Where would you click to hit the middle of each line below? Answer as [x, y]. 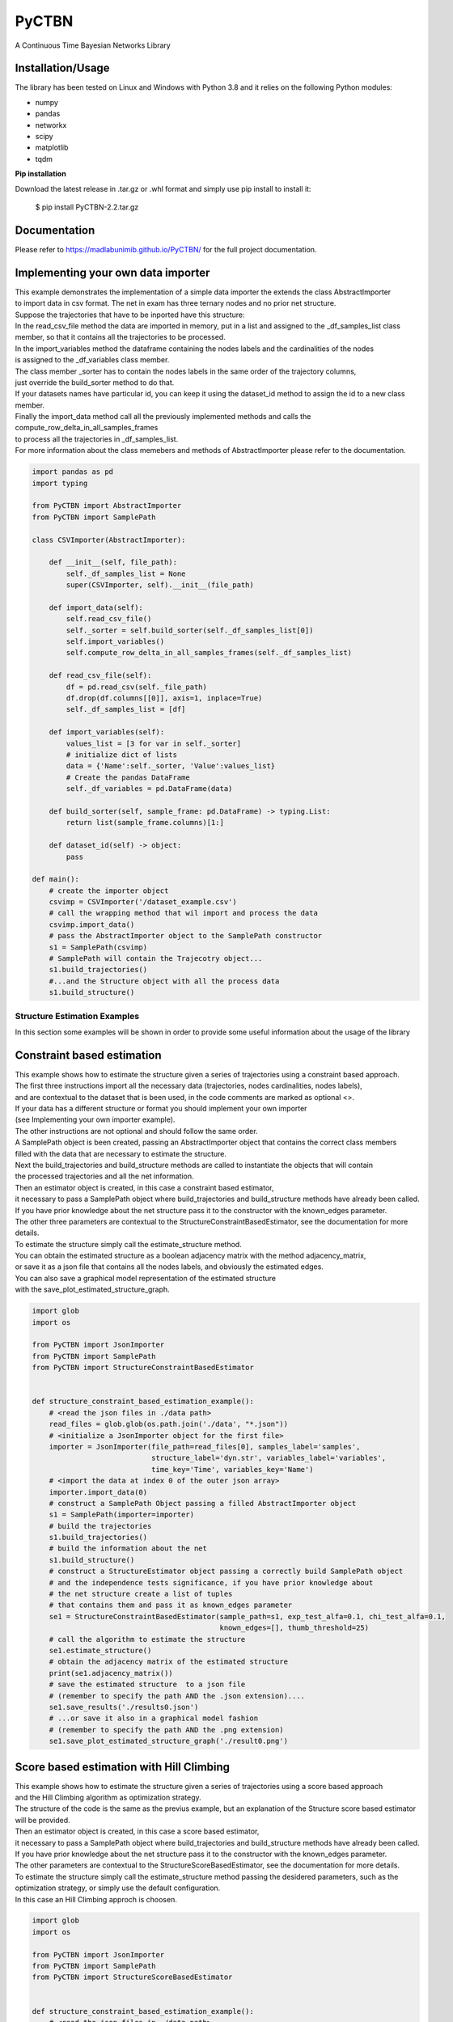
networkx [51, 125]
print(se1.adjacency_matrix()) [111, 1673]
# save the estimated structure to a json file [147, 1685]
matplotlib [52, 148]
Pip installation [40, 174]
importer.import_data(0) [98, 1492]
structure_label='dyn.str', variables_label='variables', [269, 1458]
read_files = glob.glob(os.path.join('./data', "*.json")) [169, 1424]
